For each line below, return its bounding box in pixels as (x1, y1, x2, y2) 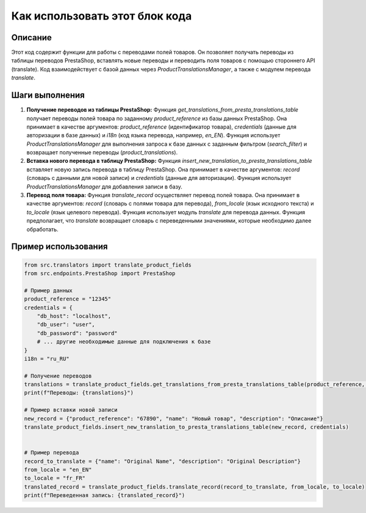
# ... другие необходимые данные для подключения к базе (37, 339, 211, 345)
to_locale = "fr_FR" (24, 475, 85, 482)
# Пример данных (24, 287, 73, 294)
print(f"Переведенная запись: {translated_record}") (24, 492, 185, 499)
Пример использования (11, 242, 108, 252)
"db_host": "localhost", (37, 312, 112, 320)
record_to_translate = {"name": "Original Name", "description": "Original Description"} (24, 457, 301, 465)
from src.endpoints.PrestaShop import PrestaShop (24, 270, 176, 277)
